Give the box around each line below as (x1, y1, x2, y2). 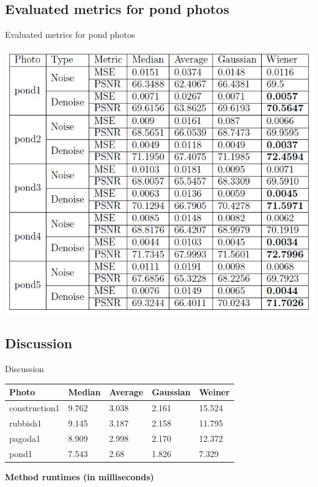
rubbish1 (9, 416, 42, 429)
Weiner (199, 386, 230, 398)
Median (68, 386, 101, 398)
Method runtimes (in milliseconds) (5, 470, 154, 483)
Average (109, 386, 144, 398)
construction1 (9, 401, 60, 414)
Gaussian (152, 386, 191, 398)
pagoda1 (9, 431, 40, 444)
